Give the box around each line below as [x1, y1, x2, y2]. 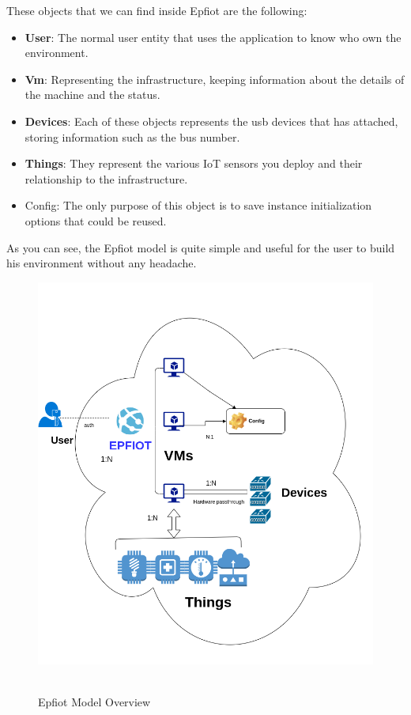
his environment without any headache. [6, 255, 197, 271]
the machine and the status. [25, 86, 160, 103]
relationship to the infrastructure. [25, 170, 188, 187]
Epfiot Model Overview [38, 694, 151, 710]
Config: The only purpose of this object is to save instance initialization [25, 197, 372, 214]
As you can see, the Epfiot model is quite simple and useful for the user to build [6, 239, 395, 255]
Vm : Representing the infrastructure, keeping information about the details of [25, 70, 405, 87]
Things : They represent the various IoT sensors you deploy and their [25, 155, 363, 172]
